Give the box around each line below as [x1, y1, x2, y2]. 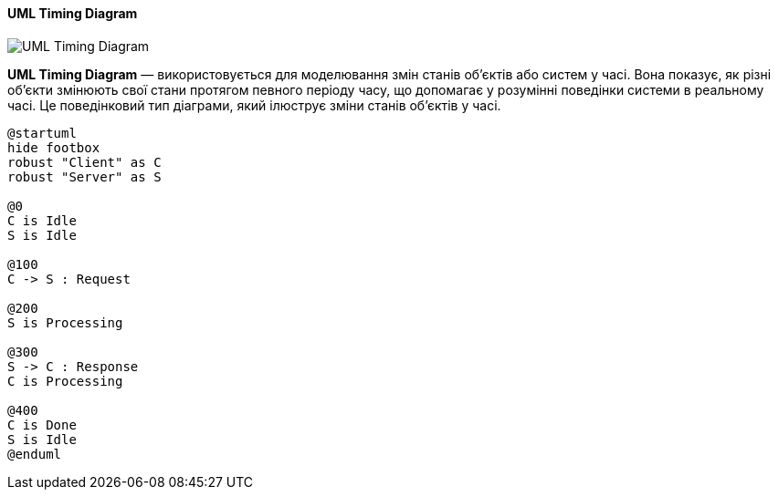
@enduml [7, 446, 62, 461]
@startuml [7, 125, 77, 140]
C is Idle [7, 212, 77, 228]
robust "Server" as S [7, 169, 162, 184]
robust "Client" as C [7, 154, 162, 170]
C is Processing [7, 373, 123, 388]
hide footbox [7, 140, 100, 155]
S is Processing [7, 315, 123, 330]
